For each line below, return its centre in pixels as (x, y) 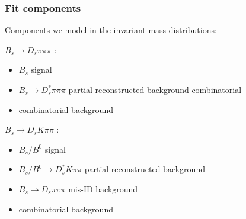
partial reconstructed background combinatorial (155, 89)
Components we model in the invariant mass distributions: (111, 30)
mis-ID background (103, 189)
